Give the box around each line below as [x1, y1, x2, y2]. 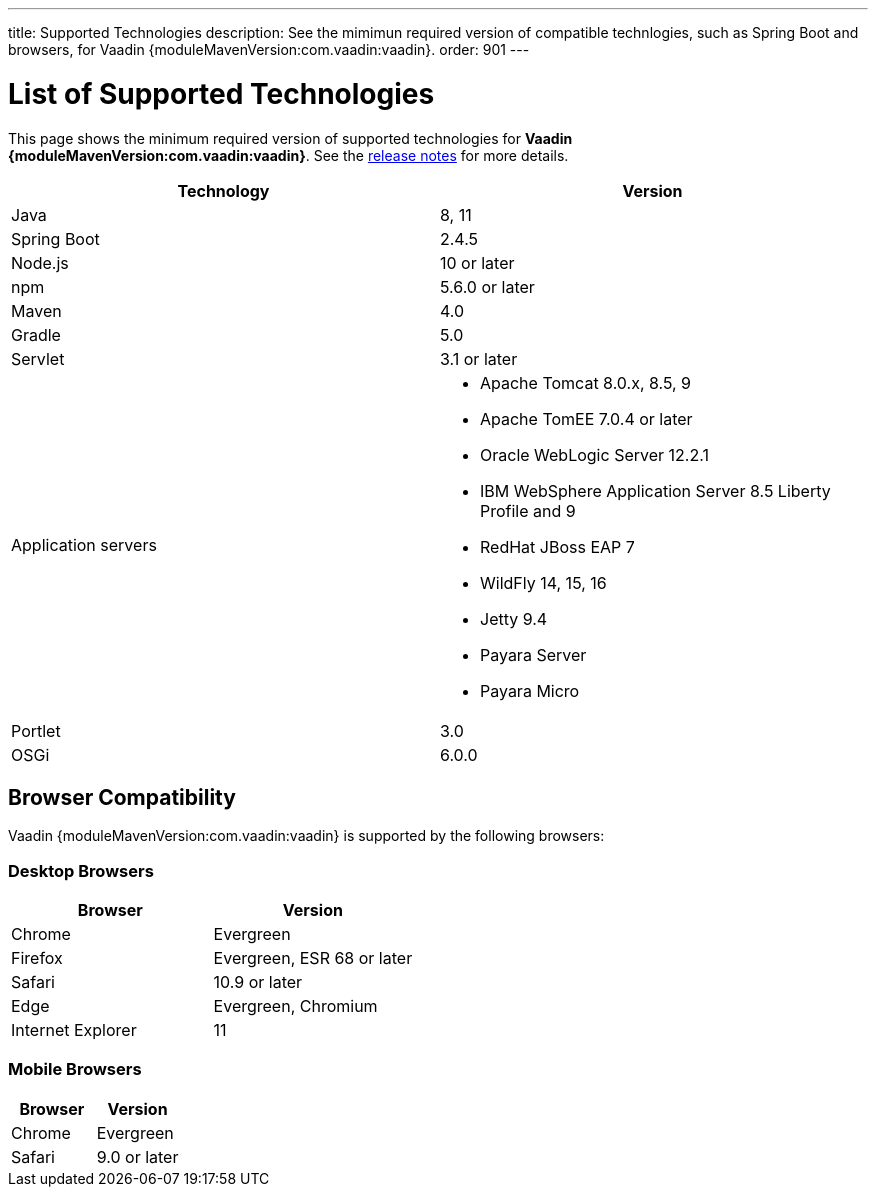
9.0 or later [96, 1146, 179, 1167]
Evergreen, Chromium [213, 996, 378, 1017]
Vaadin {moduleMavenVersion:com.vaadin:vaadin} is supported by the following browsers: [8, 827, 605, 845]
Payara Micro [480, 680, 580, 701]
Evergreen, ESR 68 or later [213, 948, 413, 969]
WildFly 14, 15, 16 [480, 572, 607, 593]
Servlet [11, 348, 65, 369]
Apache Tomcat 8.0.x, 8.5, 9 [480, 372, 692, 393]
